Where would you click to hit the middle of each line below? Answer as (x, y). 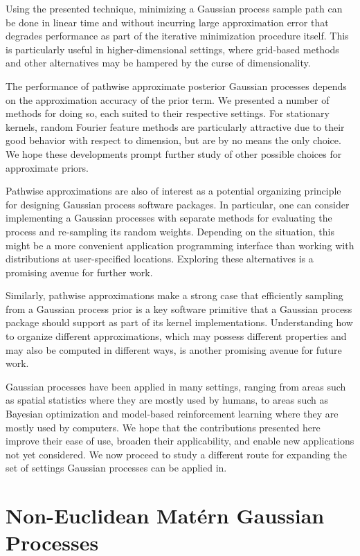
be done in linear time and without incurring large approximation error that (167, 22)
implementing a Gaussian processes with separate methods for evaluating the (169, 218)
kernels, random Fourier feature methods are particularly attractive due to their (175, 126)
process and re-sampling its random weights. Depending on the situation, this (170, 231)
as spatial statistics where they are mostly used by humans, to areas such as (167, 400)
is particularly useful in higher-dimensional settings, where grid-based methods (172, 49)
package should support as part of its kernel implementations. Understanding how (179, 322)
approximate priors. (47, 167)
